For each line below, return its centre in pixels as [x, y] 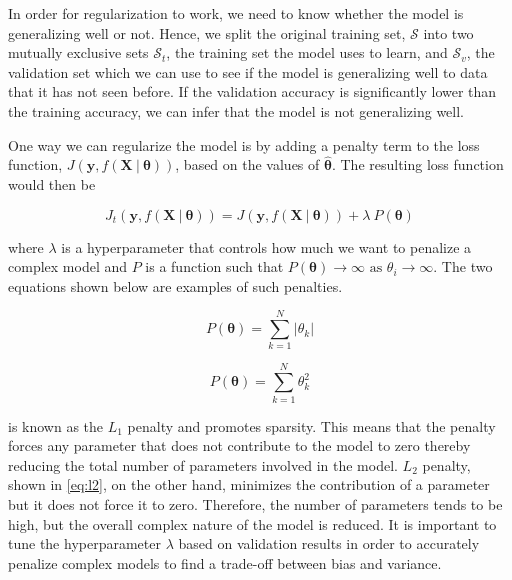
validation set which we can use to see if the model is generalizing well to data [248, 71]
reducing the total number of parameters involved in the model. [203, 464]
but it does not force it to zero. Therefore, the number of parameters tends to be [255, 503]
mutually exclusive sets [78, 52]
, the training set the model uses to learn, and [307, 52]
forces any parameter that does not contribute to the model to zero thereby [239, 445]
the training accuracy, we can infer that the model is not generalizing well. [236, 110]
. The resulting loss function [417, 164]
